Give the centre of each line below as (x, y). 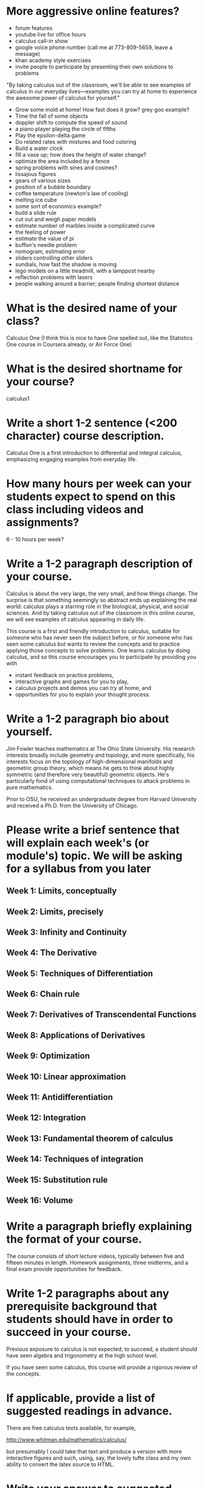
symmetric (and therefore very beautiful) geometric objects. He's (88, 774)
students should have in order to (90, 1320)
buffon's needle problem (46, 245)
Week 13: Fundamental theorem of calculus (90, 1138)
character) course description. (85, 436)
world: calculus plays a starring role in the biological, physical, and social (97, 606)
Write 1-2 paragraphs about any (88, 1294)
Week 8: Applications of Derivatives (76, 1035)
